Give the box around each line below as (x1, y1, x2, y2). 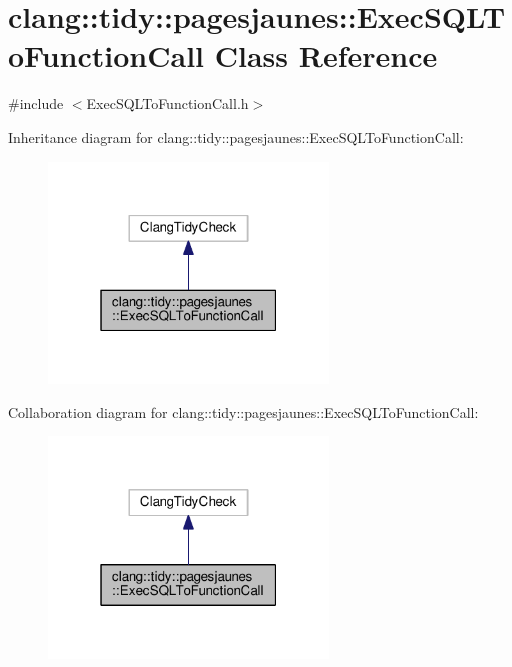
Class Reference (214, 35, 438, 76)
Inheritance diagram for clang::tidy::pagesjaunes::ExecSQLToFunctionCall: (8, 126, 464, 147)
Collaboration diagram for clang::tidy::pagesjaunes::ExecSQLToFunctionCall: (8, 401, 479, 422)
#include (8, 93, 64, 114)
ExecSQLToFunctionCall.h (86, 93, 249, 114)
